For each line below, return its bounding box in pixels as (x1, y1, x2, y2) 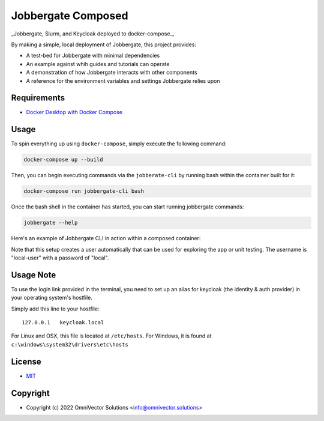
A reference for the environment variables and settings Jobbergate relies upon (26, 77, 220, 84)
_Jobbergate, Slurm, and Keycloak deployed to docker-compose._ (11, 30, 174, 37)
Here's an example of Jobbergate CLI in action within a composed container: (11, 235, 201, 242)
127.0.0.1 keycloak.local (22, 319, 104, 326)
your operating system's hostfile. (11, 294, 93, 301)
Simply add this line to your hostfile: (11, 305, 100, 312)
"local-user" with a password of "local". (11, 254, 109, 261)
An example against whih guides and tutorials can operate (26, 60, 170, 67)
